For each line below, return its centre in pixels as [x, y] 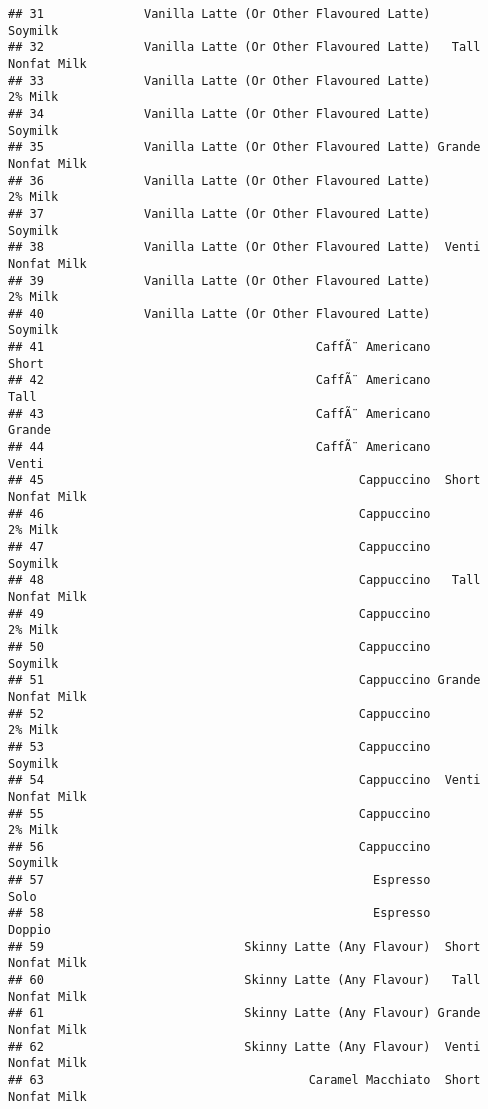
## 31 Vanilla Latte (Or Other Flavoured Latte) [219, 14]
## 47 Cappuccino [219, 547]
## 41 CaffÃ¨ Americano [219, 347]
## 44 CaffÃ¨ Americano [219, 447]
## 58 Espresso [219, 913]
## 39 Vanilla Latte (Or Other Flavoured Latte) [219, 280]
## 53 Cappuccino [219, 746]
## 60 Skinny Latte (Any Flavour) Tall [244, 980]
